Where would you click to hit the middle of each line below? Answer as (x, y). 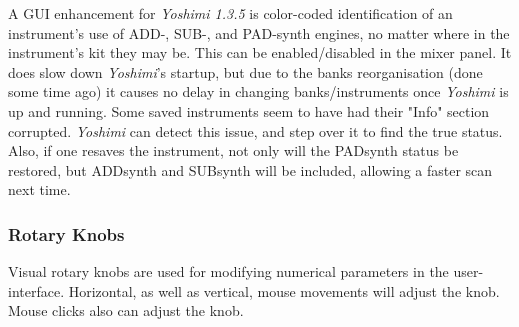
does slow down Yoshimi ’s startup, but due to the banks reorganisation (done (245, 71)
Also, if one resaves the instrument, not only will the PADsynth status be (233, 150)
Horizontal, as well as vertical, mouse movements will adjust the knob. (284, 290)
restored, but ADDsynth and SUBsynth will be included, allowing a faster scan (250, 169)
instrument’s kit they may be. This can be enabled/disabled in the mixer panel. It (260, 52)
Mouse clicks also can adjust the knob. (126, 310)
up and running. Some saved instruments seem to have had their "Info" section (249, 110)
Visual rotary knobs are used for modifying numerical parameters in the (228, 271)
